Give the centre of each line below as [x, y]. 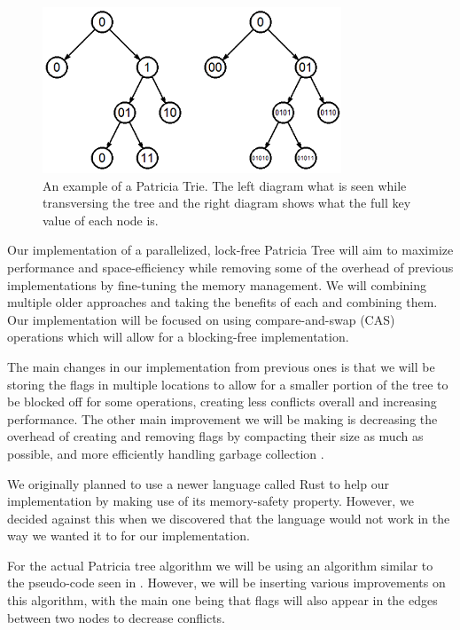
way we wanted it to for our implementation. [129, 535]
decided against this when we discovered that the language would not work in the [229, 518]
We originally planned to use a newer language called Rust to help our [198, 483]
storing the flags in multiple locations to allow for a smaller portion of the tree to [228, 384]
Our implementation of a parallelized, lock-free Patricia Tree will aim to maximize [230, 250]
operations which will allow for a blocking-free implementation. [178, 337]
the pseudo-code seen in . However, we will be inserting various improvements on [226, 583]
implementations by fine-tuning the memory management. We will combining [217, 284]
